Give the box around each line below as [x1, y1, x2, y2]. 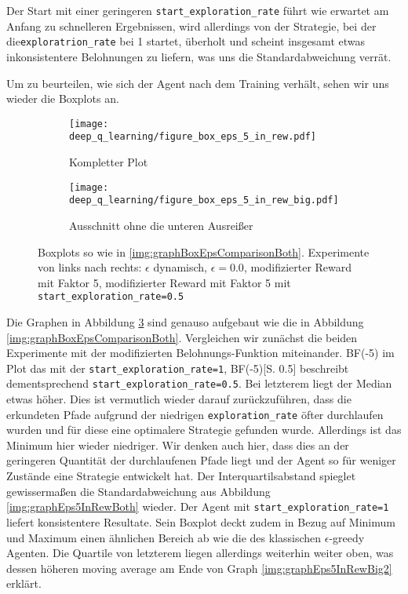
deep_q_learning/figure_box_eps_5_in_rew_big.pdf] [69, 195, 339, 206]
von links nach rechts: [38, 259, 142, 275]
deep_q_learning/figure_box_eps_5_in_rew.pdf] [69, 131, 316, 143]
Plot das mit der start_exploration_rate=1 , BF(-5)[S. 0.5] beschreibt [6, 359, 349, 376]
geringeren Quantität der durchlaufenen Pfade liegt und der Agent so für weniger [6, 452, 396, 468]
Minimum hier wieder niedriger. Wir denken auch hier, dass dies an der [6, 436, 349, 453]
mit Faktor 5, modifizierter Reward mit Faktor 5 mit [38, 274, 291, 290]
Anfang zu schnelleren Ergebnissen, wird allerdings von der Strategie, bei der [6, 17, 377, 34]
